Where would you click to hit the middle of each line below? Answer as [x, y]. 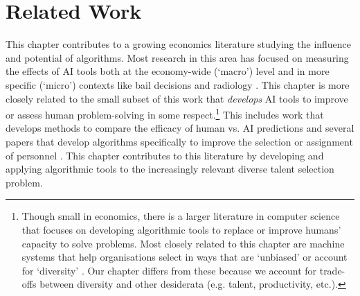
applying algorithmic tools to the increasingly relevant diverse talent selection [170, 169]
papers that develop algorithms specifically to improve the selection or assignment [179, 141]
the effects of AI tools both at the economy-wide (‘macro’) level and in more [168, 71]
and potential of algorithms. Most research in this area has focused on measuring [177, 57]
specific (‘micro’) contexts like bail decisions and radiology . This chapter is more [178, 84]
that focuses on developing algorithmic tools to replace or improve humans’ [181, 229]
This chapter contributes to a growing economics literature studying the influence [179, 44]
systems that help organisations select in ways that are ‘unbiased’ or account [184, 257]
